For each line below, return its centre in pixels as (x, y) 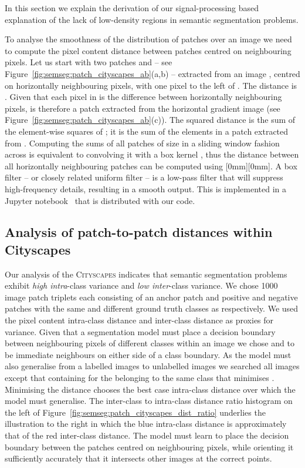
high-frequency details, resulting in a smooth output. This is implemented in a (145, 188)
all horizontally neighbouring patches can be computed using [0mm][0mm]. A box (151, 166)
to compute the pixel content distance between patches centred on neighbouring (148, 50)
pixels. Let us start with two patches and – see (89, 62)
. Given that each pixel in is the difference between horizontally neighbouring (143, 97)
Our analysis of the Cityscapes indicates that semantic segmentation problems (146, 274)
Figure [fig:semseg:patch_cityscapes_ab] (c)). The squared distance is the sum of (150, 120)
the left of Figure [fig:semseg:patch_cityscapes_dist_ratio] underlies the (135, 412)
